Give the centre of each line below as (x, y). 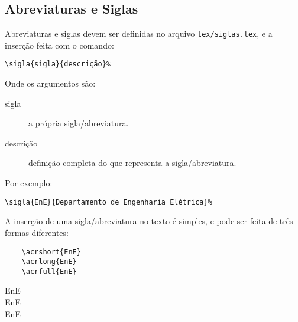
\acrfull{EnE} (49, 271)
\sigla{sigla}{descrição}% (58, 64)
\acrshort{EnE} (51, 252)
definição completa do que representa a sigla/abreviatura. (132, 163)
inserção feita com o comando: (59, 45)
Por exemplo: (29, 183)
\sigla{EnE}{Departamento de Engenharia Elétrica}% (108, 202)
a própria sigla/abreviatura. (79, 123)
